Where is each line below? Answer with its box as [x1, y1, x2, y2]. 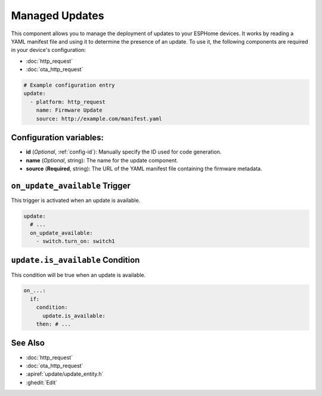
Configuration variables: [11, 133, 104, 143]
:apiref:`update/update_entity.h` [26, 370, 104, 377]
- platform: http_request [30, 99, 106, 105]
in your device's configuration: [11, 47, 86, 54]
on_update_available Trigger [11, 180, 131, 191]
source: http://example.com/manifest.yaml [36, 115, 162, 122]
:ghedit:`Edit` [26, 379, 58, 386]
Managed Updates [11, 9, 104, 22]
